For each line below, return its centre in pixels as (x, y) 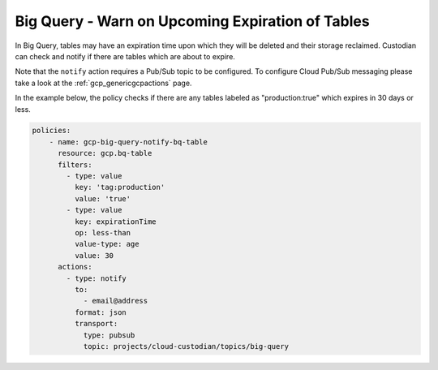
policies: (52, 131)
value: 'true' (103, 198)
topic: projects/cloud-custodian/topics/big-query (186, 346)
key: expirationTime (116, 222)
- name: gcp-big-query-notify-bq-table (129, 142)
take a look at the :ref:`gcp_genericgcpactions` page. (103, 83)
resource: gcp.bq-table (105, 153)
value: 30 (94, 255)
